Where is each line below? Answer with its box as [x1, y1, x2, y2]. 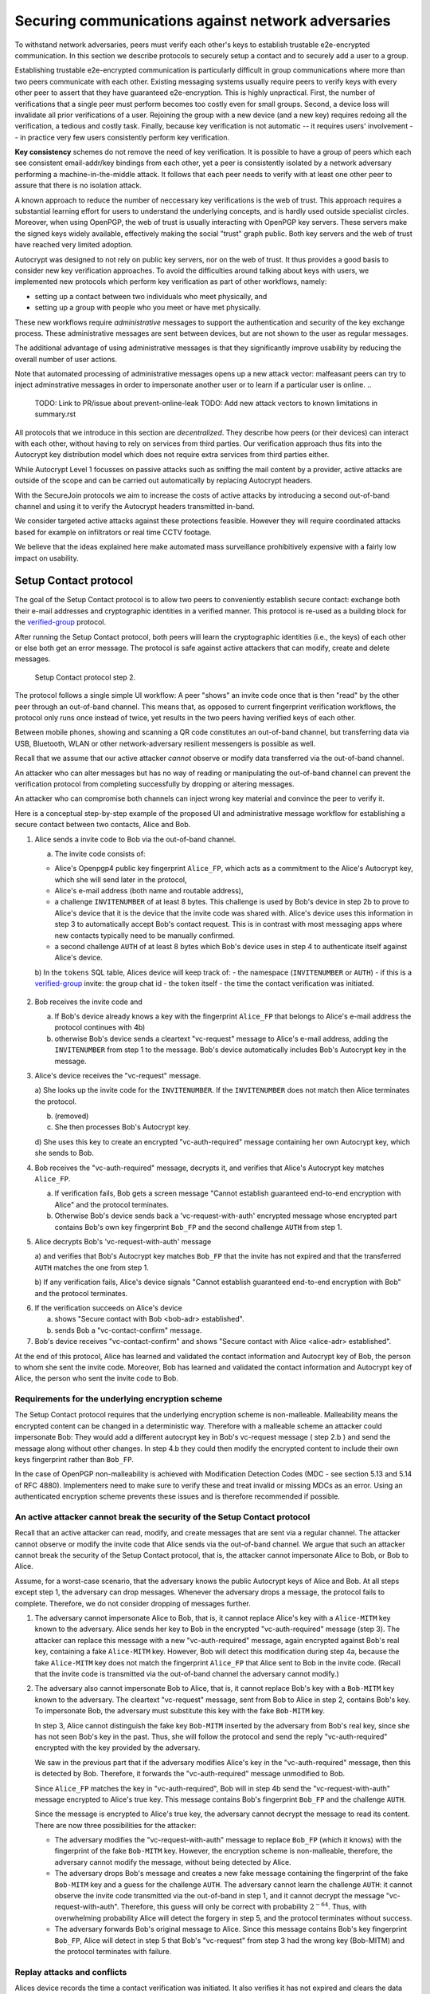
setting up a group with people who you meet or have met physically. [34, 303, 262, 313]
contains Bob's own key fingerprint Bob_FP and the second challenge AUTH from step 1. [54, 1222, 342, 1231]
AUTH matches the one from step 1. [34, 1263, 149, 1272]
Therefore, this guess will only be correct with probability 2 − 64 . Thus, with [120, 1901, 367, 1912]
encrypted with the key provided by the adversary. [34, 1743, 201, 1752]
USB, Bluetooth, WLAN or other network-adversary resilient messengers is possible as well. [14, 739, 316, 748]
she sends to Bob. [34, 1149, 95, 1158]
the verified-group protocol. [14, 617, 107, 627]
